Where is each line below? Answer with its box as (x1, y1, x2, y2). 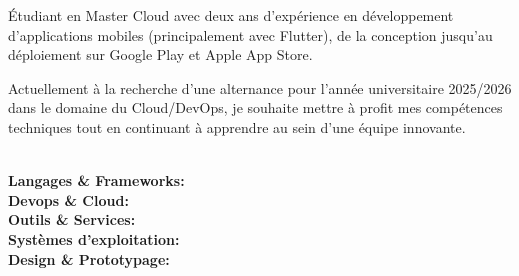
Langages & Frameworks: (8, 170, 185, 191)
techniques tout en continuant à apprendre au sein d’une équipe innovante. (8, 116, 466, 137)
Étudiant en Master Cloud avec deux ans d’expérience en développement (8, 5, 454, 25)
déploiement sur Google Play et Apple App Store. (8, 44, 313, 65)
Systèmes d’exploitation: (8, 228, 180, 249)
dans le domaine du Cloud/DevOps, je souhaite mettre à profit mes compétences (8, 97, 503, 118)
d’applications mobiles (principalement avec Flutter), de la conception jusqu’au (8, 24, 493, 45)
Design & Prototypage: (8, 248, 170, 269)
